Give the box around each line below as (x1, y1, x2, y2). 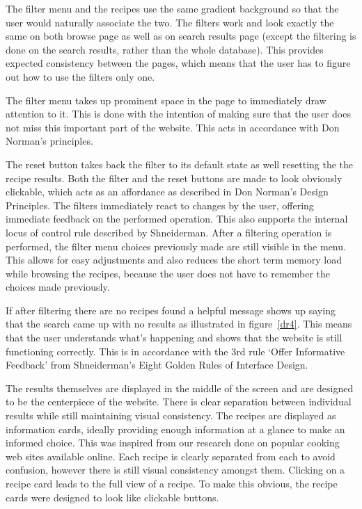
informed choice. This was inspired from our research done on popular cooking (6, 435, 340, 450)
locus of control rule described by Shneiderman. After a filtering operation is (6, 225, 332, 239)
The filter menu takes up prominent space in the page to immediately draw (6, 92, 326, 107)
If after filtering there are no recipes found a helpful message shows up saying (6, 302, 336, 317)
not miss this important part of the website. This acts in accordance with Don (6, 120, 340, 134)
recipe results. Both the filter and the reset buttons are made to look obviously (6, 170, 343, 185)
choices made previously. (6, 280, 110, 294)
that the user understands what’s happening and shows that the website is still (6, 330, 343, 345)
